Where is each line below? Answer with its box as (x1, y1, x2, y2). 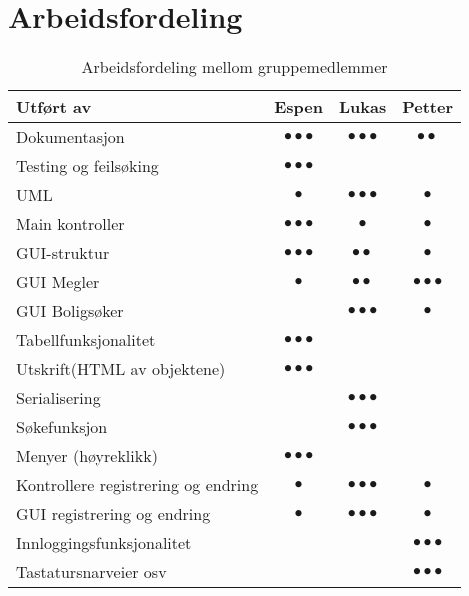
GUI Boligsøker (16, 299, 124, 323)
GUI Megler (16, 270, 100, 294)
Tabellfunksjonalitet (16, 328, 156, 352)
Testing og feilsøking (16, 154, 159, 178)
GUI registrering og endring (16, 502, 211, 526)
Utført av (16, 95, 92, 119)
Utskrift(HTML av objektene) (16, 357, 226, 381)
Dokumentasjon (16, 125, 125, 149)
